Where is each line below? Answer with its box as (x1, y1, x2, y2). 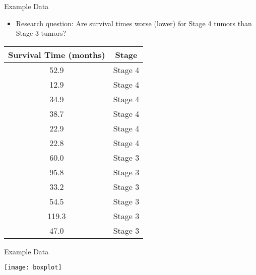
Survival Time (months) (8, 48, 105, 60)
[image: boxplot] (4, 264, 62, 271)
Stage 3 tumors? (16, 28, 67, 38)
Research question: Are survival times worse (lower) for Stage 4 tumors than (16, 18, 252, 28)
